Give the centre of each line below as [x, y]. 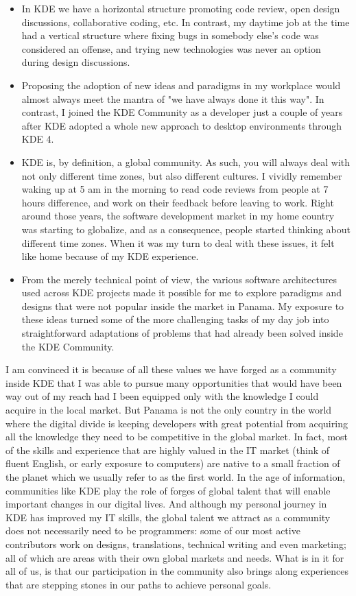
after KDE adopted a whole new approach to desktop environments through [182, 125]
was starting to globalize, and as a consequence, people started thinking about [186, 229]
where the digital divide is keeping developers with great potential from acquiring [177, 423]
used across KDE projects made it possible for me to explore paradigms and [182, 293]
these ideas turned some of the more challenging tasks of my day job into [175, 319]
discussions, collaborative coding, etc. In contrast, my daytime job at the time [186, 22]
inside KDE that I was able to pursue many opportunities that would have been [174, 382]
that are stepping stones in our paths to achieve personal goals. [139, 584]
